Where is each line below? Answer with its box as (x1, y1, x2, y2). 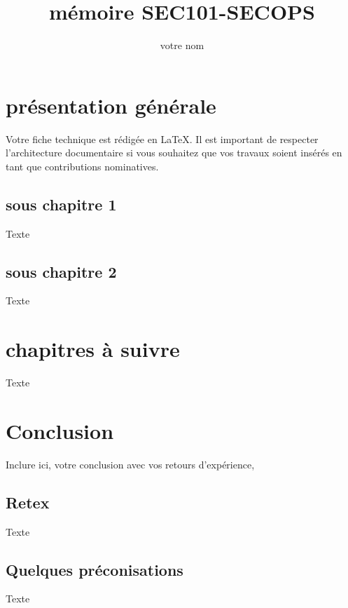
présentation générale (6, 90, 216, 119)
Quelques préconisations (6, 558, 183, 580)
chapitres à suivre (6, 335, 180, 363)
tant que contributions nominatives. (6, 158, 159, 173)
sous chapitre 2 (6, 260, 117, 282)
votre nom (160, 38, 204, 53)
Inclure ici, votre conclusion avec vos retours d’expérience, (6, 457, 255, 471)
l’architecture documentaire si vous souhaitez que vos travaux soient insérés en (6, 145, 342, 160)
